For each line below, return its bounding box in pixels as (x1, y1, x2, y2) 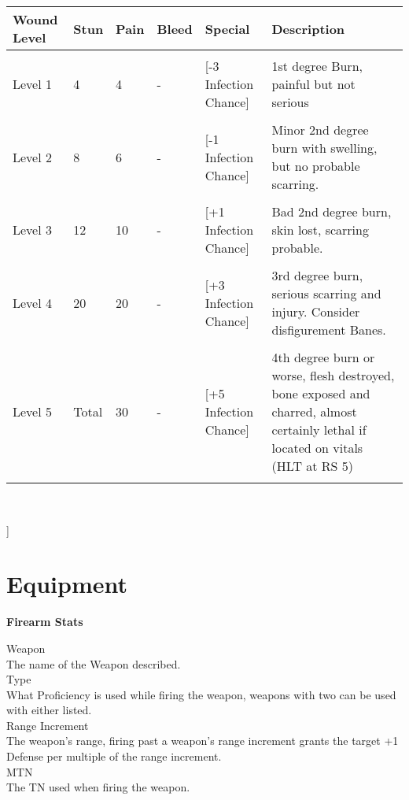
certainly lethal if (271, 420, 367, 439)
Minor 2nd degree (271, 120, 369, 139)
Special (204, 19, 250, 38)
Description (271, 19, 345, 38)
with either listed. (6, 702, 92, 718)
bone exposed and (271, 384, 370, 402)
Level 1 (13, 75, 52, 93)
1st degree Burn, (271, 57, 363, 75)
